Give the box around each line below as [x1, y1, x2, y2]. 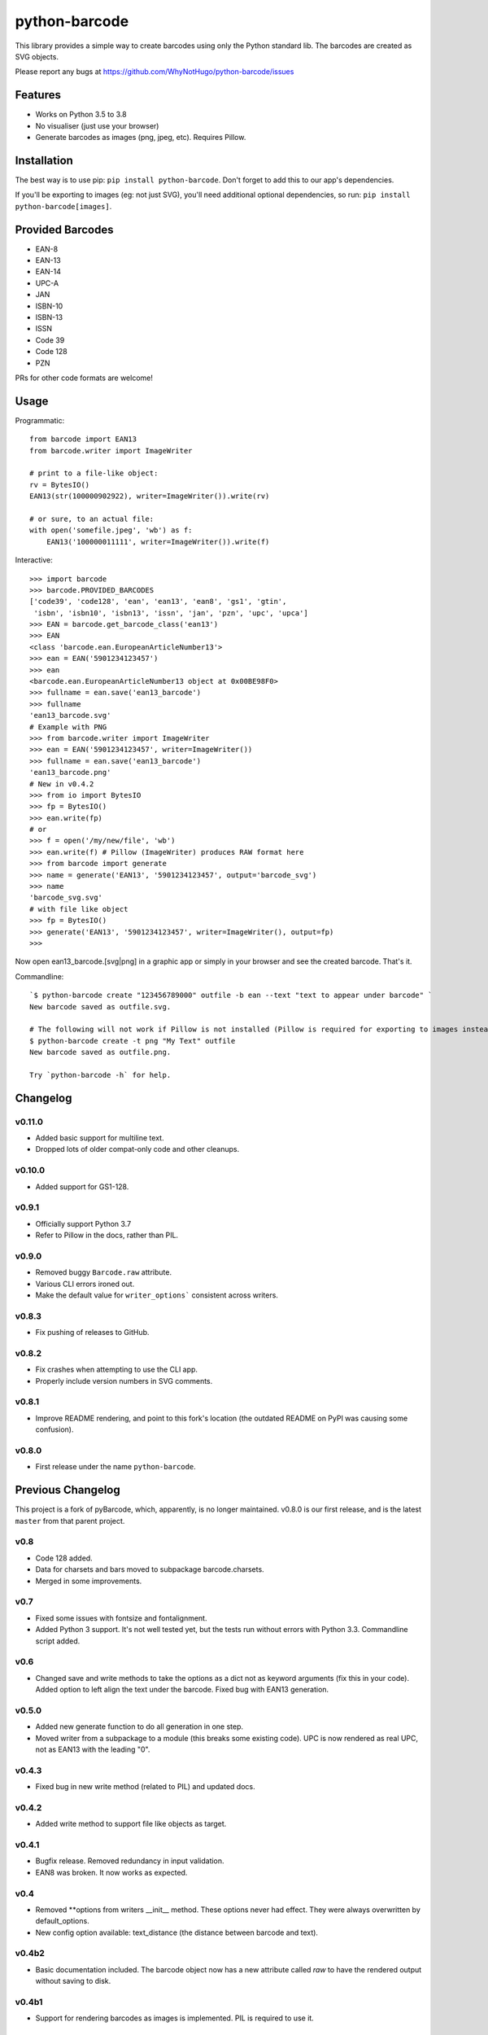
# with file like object [29, 904, 129, 913]
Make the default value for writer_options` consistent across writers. [35, 1290, 278, 1300]
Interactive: [15, 555, 53, 565]
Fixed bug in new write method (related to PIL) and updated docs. [35, 1782, 255, 1792]
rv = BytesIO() [29, 480, 90, 489]
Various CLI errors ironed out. [35, 1279, 135, 1289]
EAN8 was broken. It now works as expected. [35, 1867, 188, 1877]
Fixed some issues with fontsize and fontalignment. [35, 1613, 207, 1623]
